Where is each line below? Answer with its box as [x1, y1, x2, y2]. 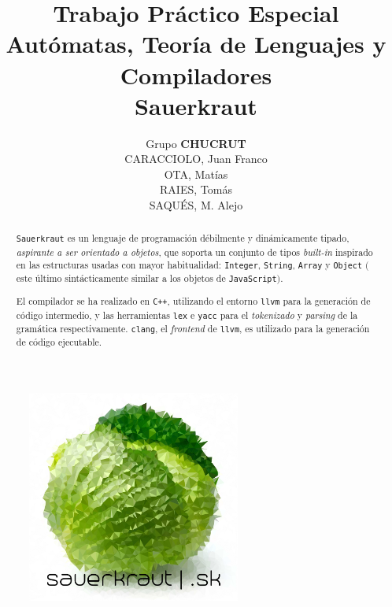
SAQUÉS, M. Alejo [149, 197, 243, 213]
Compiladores [120, 58, 272, 91]
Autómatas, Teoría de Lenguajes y [6, 28, 386, 60]
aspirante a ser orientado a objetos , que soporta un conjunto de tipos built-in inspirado [16, 245, 373, 258]
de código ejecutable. [16, 335, 102, 348]
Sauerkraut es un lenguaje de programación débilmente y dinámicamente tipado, [16, 231, 349, 245]
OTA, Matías [164, 165, 228, 182]
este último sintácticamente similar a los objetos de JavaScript [16, 272, 277, 285]
